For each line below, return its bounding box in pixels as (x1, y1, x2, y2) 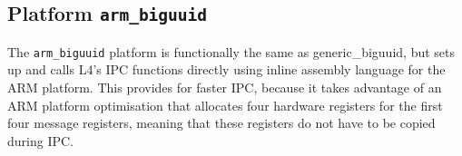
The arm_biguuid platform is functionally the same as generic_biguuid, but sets (7, 42, 456, 61)
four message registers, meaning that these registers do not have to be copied (7, 113, 436, 132)
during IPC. (7, 131, 74, 150)
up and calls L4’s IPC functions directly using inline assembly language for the (7, 60, 446, 79)
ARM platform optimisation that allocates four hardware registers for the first (7, 95, 443, 114)
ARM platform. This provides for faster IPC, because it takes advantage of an (7, 78, 442, 97)
